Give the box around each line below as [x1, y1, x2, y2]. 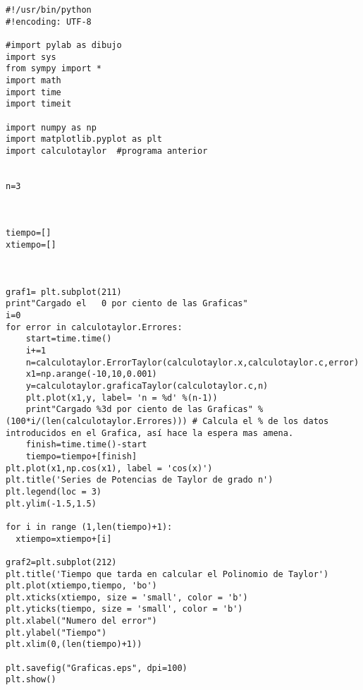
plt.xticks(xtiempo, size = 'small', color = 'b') [6, 592, 248, 603]
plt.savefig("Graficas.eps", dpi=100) [6, 662, 187, 673]
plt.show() [6, 674, 56, 685]
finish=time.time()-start [25, 440, 147, 450]
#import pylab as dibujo [6, 40, 122, 50]
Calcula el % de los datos [202, 416, 329, 426]
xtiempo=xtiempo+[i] [16, 533, 112, 544]
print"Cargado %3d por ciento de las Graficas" [25, 404, 253, 415]
